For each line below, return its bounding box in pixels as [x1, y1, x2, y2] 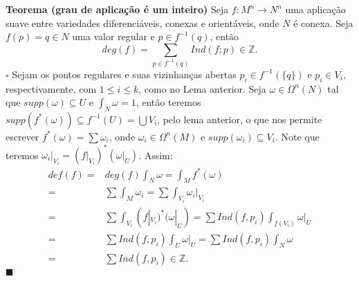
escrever [6, 129, 39, 143]
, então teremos [136, 95, 201, 109]
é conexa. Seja [293, 15, 353, 30]
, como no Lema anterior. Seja [138, 81, 266, 96]
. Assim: [138, 147, 173, 162]
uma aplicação [285, 2, 346, 16]
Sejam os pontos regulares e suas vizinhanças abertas [12, 66, 237, 81]
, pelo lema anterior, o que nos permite [157, 111, 322, 126]
